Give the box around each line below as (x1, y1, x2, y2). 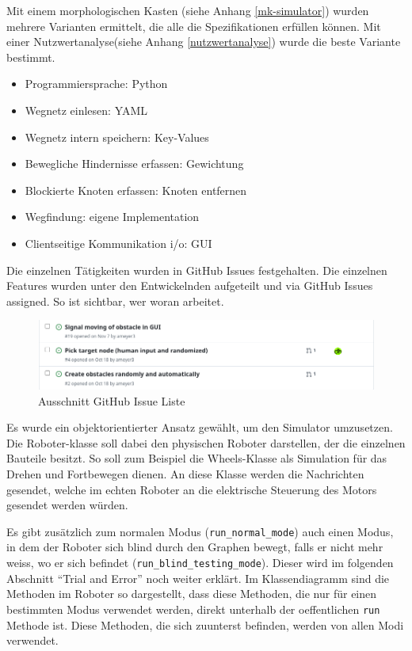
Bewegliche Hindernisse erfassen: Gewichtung (25, 155, 244, 172)
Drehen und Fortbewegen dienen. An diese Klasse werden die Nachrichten (6, 465, 364, 482)
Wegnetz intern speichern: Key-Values (25, 128, 209, 145)
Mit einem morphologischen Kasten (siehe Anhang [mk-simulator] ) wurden (6, 2, 369, 18)
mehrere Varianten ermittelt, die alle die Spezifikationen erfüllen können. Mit (6, 17, 381, 34)
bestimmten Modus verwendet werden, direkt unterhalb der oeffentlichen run (6, 600, 380, 617)
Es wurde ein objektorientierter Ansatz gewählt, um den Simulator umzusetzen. (6, 419, 393, 436)
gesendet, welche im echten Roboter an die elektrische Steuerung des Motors (6, 481, 377, 497)
